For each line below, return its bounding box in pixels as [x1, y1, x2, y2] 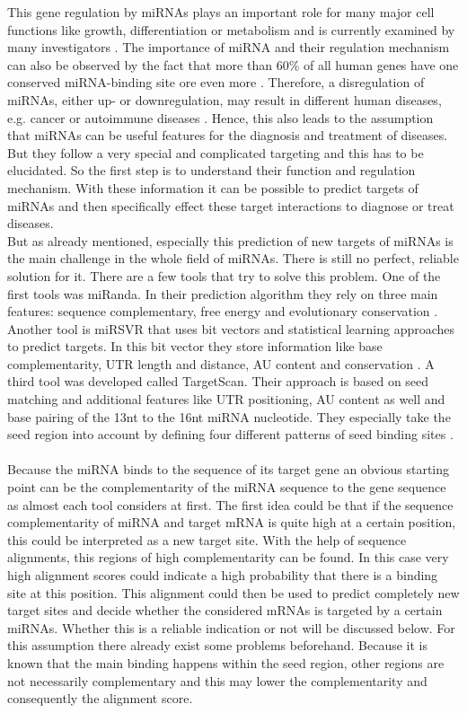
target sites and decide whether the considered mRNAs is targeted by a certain [7, 601, 443, 620]
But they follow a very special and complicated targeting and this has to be [7, 143, 424, 162]
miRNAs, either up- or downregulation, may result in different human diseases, [7, 90, 442, 109]
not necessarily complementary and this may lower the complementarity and [7, 671, 427, 690]
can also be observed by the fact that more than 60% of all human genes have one [7, 55, 459, 74]
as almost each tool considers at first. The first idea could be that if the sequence [7, 495, 454, 514]
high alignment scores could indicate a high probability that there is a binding [7, 566, 438, 584]
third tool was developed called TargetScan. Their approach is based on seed [7, 372, 429, 391]
